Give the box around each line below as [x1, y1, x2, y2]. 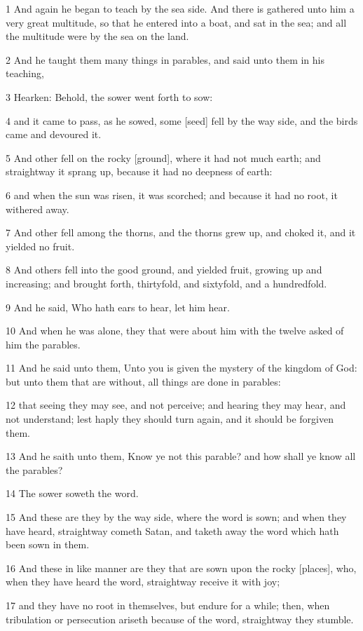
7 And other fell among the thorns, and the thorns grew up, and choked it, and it [6, 225, 356, 240]
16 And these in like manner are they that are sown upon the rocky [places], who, [6, 560, 357, 575]
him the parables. [6, 337, 81, 351]
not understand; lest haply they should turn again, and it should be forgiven [6, 412, 334, 426]
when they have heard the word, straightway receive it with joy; [6, 574, 280, 589]
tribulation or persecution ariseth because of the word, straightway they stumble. [6, 611, 354, 626]
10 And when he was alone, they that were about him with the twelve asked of [6, 323, 344, 338]
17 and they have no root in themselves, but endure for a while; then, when [6, 598, 330, 612]
